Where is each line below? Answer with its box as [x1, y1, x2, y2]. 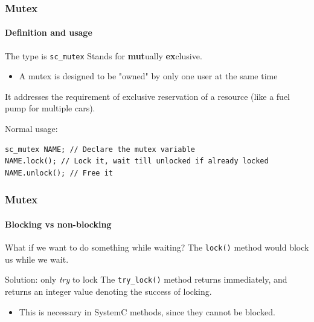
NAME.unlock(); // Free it [5, 168, 113, 177]
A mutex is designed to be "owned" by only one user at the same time [19, 70, 278, 82]
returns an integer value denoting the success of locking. [5, 285, 212, 297]
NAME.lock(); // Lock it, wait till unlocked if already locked [5, 157, 269, 166]
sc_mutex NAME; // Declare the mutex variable [5, 145, 195, 154]
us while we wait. [5, 252, 69, 265]
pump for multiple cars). [5, 102, 95, 114]
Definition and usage [5, 26, 92, 39]
